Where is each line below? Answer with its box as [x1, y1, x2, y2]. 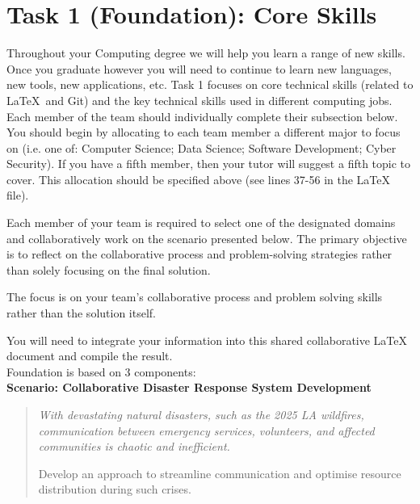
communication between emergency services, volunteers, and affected [38, 422, 375, 439]
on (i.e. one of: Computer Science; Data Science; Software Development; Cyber [6, 139, 397, 156]
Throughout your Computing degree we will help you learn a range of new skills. [6, 44, 405, 61]
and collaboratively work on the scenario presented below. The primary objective [6, 229, 407, 246]
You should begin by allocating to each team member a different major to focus [6, 124, 401, 141]
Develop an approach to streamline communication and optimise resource [38, 464, 401, 481]
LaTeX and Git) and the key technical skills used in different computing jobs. [6, 91, 393, 108]
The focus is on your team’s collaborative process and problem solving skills [6, 288, 383, 305]
